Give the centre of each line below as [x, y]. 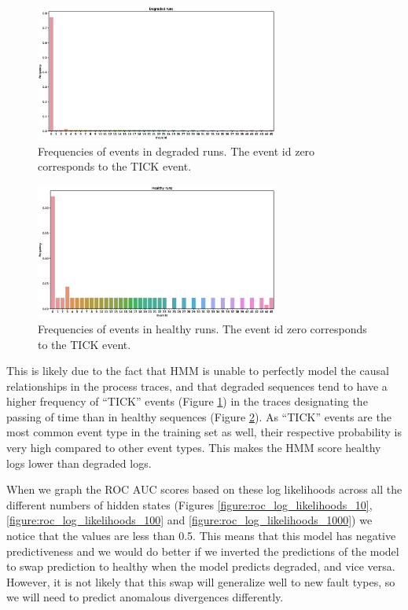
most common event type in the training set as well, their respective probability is [204, 432]
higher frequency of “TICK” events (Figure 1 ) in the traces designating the [187, 401]
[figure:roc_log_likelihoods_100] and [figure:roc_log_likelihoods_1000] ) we [189, 520]
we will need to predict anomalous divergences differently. [145, 597]
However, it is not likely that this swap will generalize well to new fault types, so [201, 581]
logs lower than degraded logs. [79, 463]
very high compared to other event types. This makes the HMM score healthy [194, 448]
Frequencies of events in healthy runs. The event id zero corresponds [202, 328]
